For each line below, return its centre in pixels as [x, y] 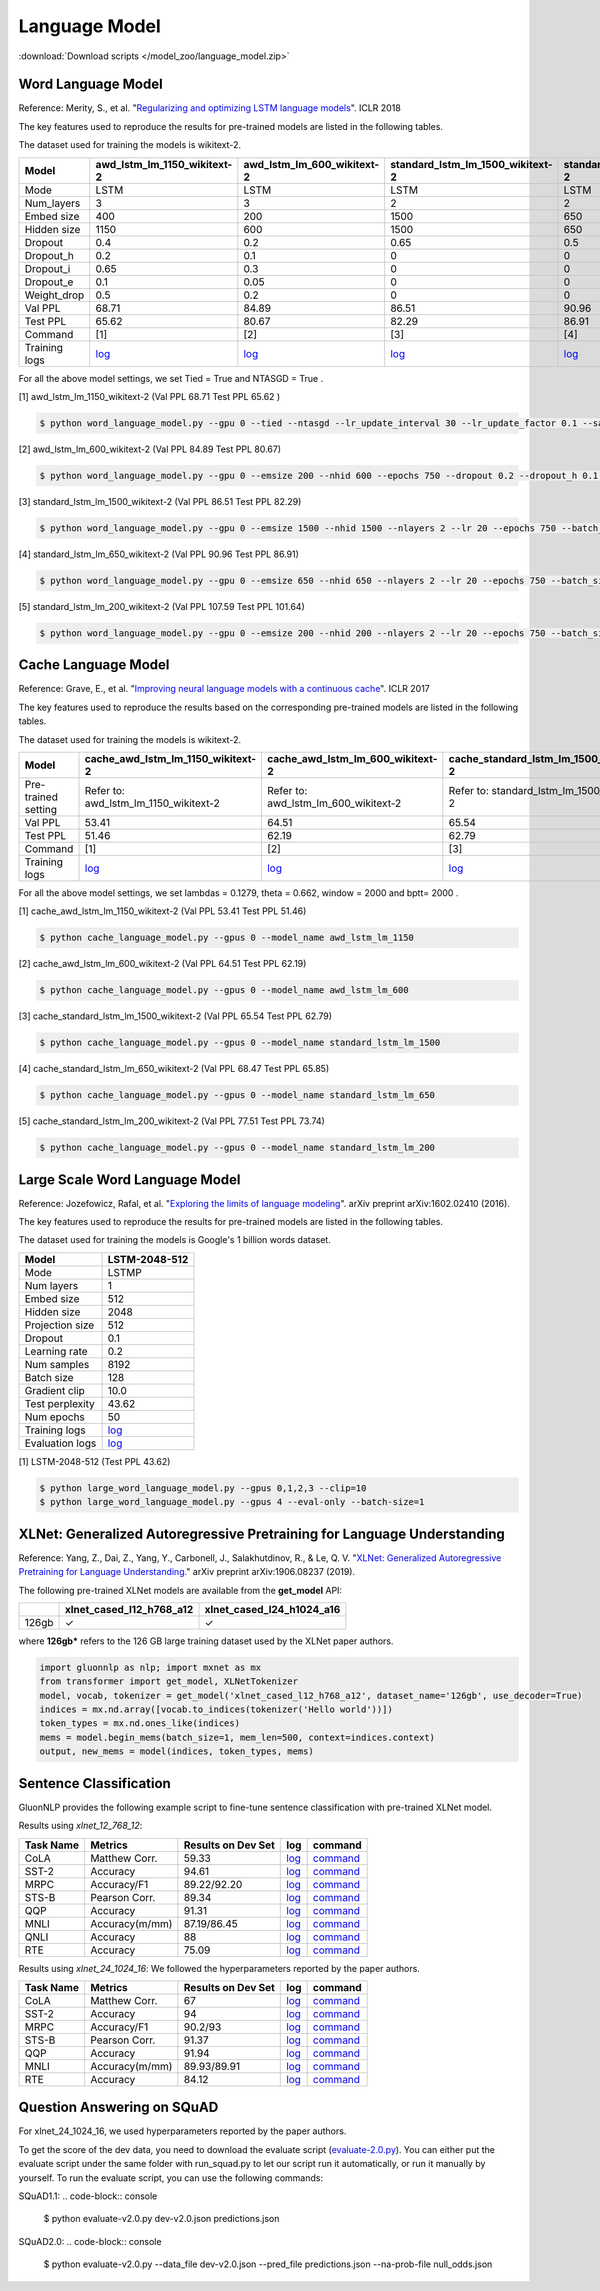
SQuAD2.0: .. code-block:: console [90, 2241]
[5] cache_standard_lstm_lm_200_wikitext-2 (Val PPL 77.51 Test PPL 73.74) [171, 1121]
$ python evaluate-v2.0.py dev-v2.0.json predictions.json [161, 2219]
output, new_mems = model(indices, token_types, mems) [176, 1751]
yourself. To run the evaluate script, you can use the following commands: [171, 2177]
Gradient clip [54, 1390]
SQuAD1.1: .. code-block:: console [88, 2196]
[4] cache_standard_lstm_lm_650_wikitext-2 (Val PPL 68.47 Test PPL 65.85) [174, 1069]
